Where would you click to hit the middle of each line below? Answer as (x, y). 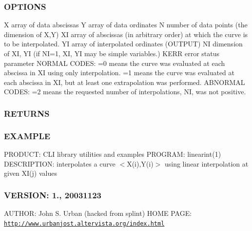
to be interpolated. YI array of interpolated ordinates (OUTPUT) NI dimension (123, 44)
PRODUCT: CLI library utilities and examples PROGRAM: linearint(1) (113, 154)
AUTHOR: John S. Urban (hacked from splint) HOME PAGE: (98, 213)
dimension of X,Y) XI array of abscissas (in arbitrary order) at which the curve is (126, 34)
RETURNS (27, 113)
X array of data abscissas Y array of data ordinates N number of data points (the (126, 25)
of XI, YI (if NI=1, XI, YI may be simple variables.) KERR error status (112, 53)
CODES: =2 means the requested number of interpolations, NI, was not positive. (125, 92)
